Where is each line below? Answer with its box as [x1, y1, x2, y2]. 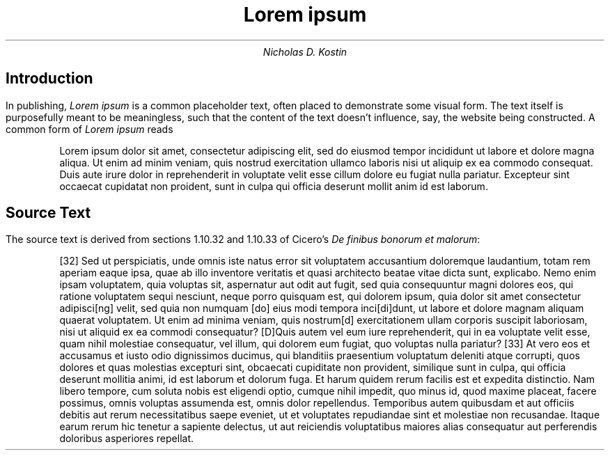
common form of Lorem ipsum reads [6, 123, 173, 135]
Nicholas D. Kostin [263, 45, 347, 58]
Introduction [6, 70, 93, 88]
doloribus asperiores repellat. [59, 432, 194, 445]
